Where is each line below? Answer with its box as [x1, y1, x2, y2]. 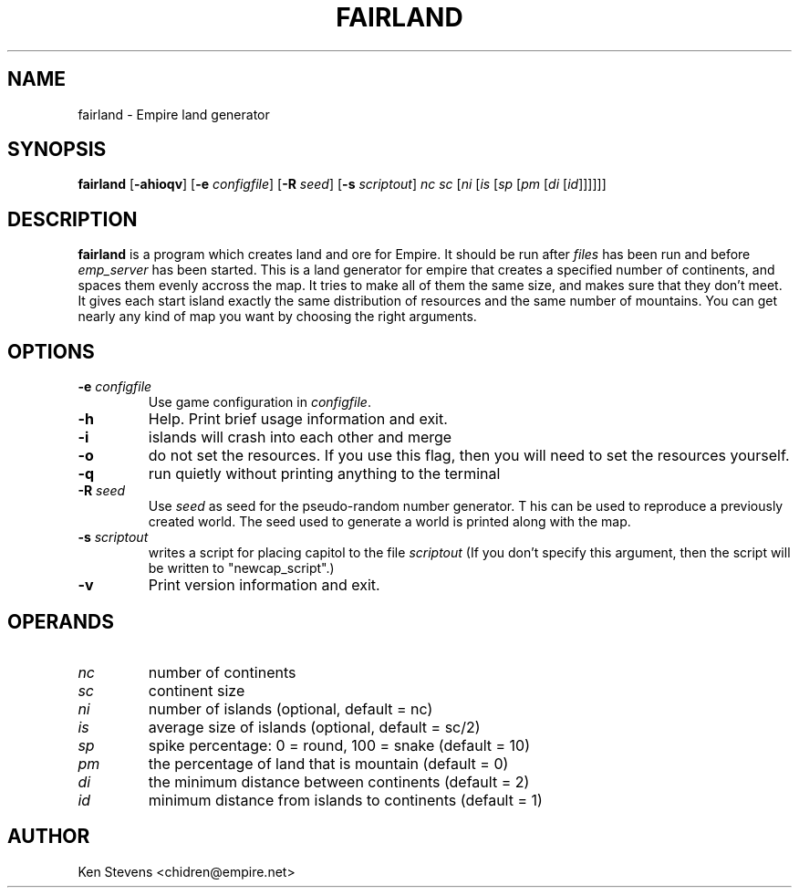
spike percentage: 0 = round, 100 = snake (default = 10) [148, 735, 531, 755]
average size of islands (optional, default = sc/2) [148, 717, 481, 736]
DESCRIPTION [7, 207, 138, 231]
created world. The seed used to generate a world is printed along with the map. [148, 514, 631, 530]
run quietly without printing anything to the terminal [148, 464, 501, 484]
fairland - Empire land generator [78, 106, 270, 122]
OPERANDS [7, 609, 114, 633]
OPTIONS [7, 339, 95, 363]
